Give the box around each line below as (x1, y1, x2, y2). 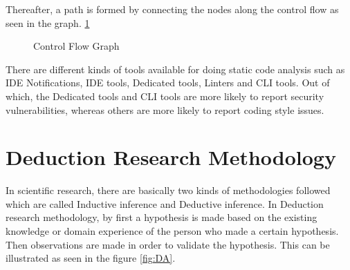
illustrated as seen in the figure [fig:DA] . (6, 251, 176, 265)
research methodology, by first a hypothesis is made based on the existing (6, 210, 317, 224)
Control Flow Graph (33, 39, 120, 53)
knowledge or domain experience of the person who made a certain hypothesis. (6, 224, 339, 238)
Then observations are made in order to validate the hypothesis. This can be (6, 237, 330, 251)
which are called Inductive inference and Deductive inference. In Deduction (6, 196, 324, 211)
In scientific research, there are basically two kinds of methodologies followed (6, 183, 331, 197)
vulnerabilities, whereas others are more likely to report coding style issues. (6, 102, 324, 117)
